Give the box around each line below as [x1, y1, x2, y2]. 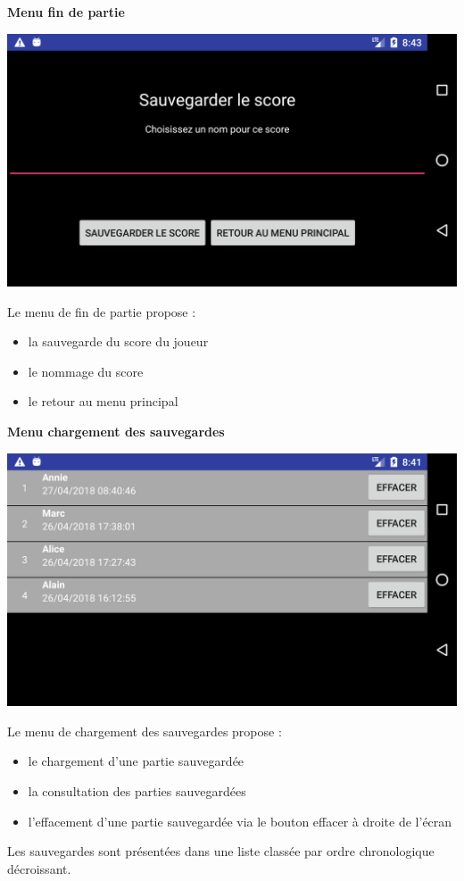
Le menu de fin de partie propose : [7, 302, 196, 320]
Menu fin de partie [7, 3, 125, 21]
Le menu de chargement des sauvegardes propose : [7, 721, 282, 740]
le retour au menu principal [28, 392, 178, 411]
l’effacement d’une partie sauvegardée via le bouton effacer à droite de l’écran [28, 811, 452, 830]
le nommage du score [28, 362, 144, 380]
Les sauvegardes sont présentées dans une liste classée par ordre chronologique [7, 842, 435, 860]
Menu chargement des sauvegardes [7, 422, 225, 441]
